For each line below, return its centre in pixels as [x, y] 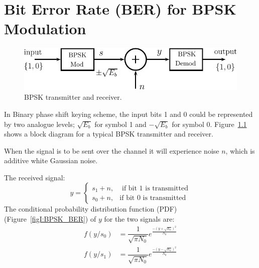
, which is [240, 150]
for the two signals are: [139, 219]
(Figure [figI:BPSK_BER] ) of [50, 219]
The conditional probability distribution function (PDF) [91, 209]
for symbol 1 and [120, 124]
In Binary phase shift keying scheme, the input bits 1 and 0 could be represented [128, 114]
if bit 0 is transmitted [153, 198]
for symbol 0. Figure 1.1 [209, 124]
